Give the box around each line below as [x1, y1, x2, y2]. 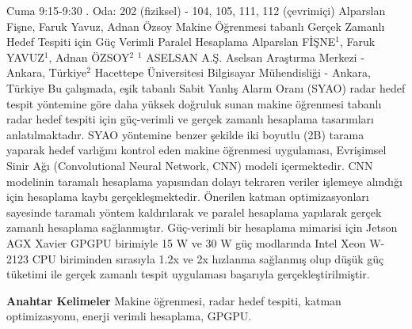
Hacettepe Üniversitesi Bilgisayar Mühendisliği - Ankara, [94, 64, 371, 81]
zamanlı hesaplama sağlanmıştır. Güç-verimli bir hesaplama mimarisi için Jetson [6, 219, 398, 236]
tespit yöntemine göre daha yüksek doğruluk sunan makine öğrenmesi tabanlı [6, 95, 382, 112]
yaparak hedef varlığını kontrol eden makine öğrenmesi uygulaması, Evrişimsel [6, 142, 387, 158]
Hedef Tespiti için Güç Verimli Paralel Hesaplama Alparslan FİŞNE [6, 33, 336, 50]
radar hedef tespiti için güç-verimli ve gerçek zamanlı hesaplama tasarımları [6, 111, 375, 127]
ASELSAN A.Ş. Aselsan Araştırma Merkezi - [146, 48, 364, 65]
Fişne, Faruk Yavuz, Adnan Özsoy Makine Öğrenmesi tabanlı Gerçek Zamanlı [6, 17, 385, 34]
